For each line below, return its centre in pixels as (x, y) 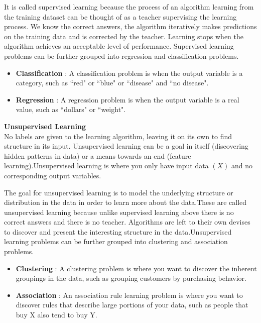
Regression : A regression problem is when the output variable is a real (127, 99)
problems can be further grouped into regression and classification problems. (121, 56)
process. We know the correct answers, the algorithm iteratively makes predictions (130, 26)
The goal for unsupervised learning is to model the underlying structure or (119, 192)
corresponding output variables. (53, 175)
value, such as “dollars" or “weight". (71, 109)
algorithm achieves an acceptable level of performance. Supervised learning (119, 46)
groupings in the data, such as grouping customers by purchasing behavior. (131, 278)
